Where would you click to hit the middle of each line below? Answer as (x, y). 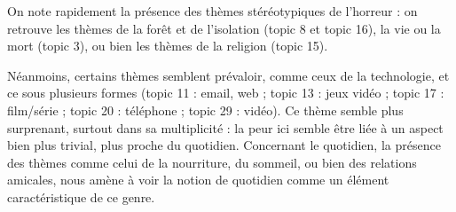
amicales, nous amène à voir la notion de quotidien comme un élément (198, 180)
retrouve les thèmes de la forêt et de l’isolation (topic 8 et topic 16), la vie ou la (224, 28)
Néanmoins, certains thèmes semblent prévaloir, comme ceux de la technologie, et (228, 75)
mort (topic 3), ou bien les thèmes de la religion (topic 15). (168, 46)
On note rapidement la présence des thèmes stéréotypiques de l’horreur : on (212, 11)
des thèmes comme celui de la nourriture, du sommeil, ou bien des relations (212, 162)
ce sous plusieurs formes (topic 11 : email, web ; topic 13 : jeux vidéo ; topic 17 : (226, 93)
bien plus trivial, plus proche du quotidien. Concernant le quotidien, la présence (224, 145)
